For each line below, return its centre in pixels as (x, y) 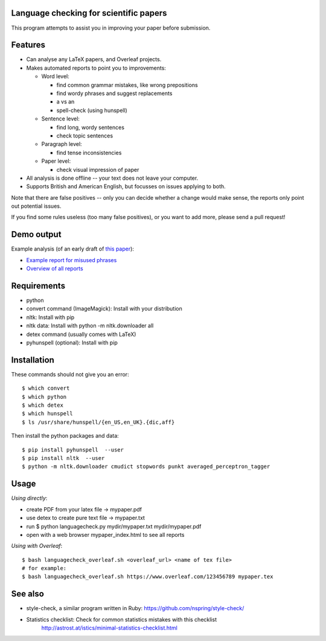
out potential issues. (36, 206)
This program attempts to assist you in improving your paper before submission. (111, 28)
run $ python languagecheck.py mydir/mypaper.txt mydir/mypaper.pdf (114, 526)
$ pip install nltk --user (63, 458)
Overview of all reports (55, 269)
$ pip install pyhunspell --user (73, 450)
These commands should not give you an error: (70, 374)
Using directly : (29, 498)
